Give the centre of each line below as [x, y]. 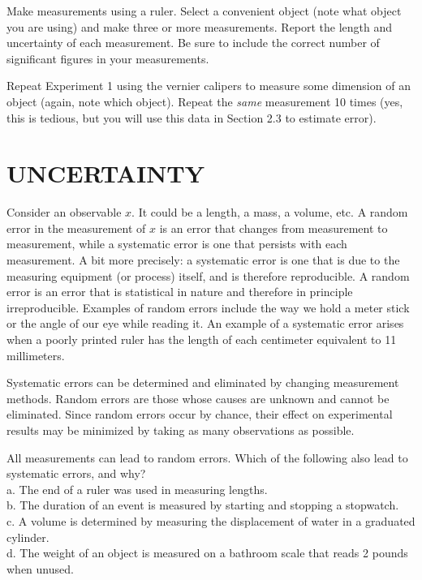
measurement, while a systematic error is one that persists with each [177, 244]
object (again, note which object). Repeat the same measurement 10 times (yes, [205, 101]
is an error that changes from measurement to [273, 228]
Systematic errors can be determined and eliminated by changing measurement [203, 382]
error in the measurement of [76, 228]
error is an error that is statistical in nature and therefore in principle [180, 292]
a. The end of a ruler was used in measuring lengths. [137, 489]
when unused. [40, 568]
